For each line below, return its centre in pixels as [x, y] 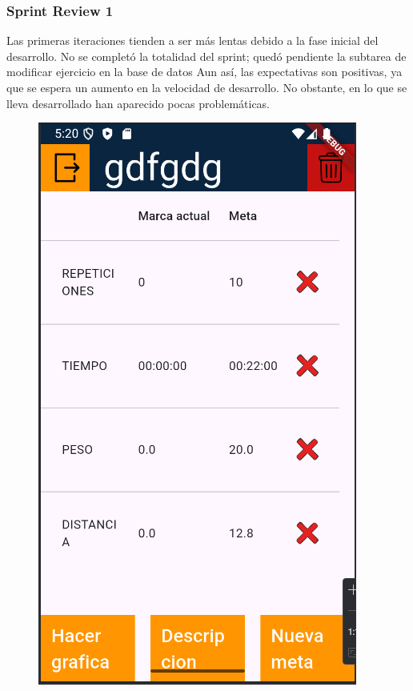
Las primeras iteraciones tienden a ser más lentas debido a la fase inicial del [192, 40]
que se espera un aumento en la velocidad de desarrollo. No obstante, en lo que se [207, 87]
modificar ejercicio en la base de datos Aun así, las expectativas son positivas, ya [204, 72]
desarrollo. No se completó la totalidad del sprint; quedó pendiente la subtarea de [206, 56]
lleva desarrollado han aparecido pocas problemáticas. [138, 103]
